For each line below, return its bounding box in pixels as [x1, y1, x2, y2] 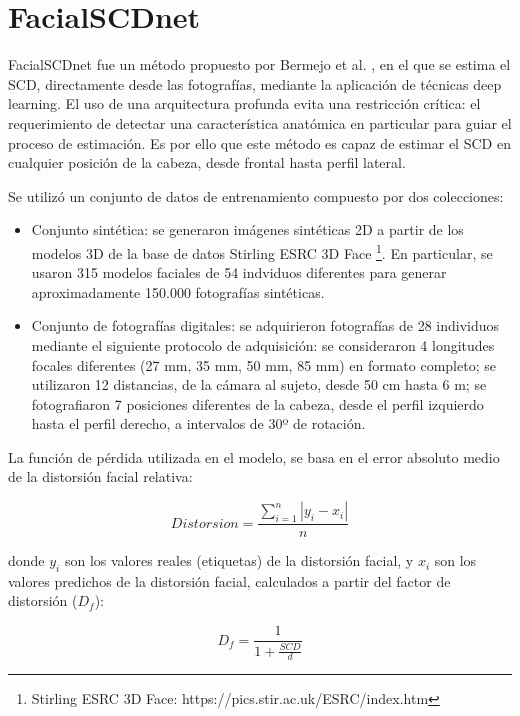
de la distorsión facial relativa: [8, 466, 193, 487]
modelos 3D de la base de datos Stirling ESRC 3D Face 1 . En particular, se [31, 239, 493, 263]
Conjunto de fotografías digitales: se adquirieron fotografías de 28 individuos [31, 315, 500, 336]
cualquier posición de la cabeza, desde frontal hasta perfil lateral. [8, 152, 406, 173]
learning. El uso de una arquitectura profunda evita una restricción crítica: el [8, 93, 481, 114]
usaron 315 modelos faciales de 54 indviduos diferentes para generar [31, 262, 447, 283]
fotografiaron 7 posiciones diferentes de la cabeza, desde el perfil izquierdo [31, 393, 484, 414]
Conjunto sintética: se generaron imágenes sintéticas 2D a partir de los [31, 219, 464, 240]
